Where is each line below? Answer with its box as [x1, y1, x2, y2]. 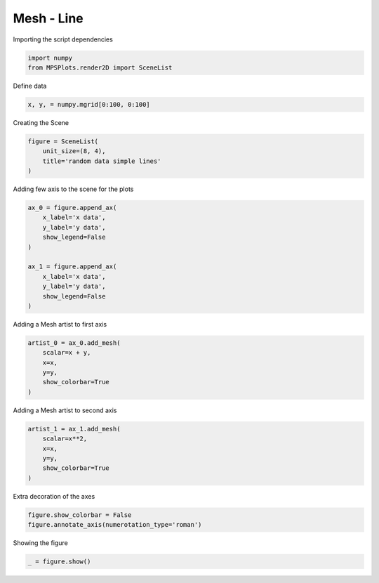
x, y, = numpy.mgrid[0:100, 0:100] [27, 100, 150, 108]
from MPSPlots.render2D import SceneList [27, 63, 173, 72]
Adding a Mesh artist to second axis [13, 406, 117, 414]
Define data [13, 81, 47, 90]
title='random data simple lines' [42, 157, 161, 165]
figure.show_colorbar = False [27, 511, 132, 519]
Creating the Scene [13, 118, 69, 126]
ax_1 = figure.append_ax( [27, 263, 117, 270]
